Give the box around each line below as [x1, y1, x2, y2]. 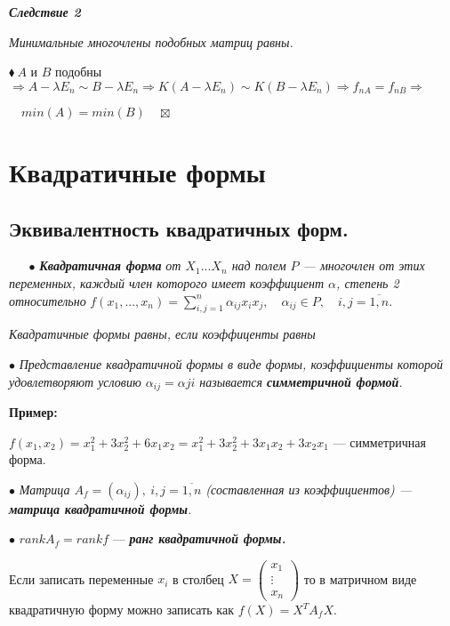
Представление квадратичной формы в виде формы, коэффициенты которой [19, 354, 443, 373]
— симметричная [333, 432, 426, 451]
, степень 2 [336, 273, 399, 292]
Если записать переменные [9, 569, 154, 588]
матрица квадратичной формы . [9, 499, 192, 518]
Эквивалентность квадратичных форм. [9, 214, 349, 242]
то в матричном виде [303, 569, 417, 588]
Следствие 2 [9, 3, 81, 20]
